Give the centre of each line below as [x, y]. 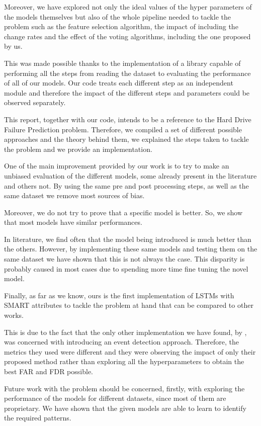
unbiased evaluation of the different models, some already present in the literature [130, 175]
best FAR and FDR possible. [49, 371]
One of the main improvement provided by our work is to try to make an [117, 166]
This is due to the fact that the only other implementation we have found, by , [125, 332]
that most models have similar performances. [73, 222]
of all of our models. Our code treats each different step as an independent [119, 83]
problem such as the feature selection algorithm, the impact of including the [121, 26]
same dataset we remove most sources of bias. [74, 195]
